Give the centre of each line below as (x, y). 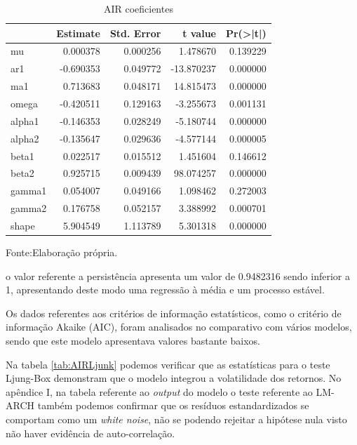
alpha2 (25, 138)
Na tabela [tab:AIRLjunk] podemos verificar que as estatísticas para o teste (168, 364)
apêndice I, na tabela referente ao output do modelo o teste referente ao (159, 391)
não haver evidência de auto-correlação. (90, 433)
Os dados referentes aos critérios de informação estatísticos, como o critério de (174, 313)
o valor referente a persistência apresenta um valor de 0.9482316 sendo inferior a (178, 275)
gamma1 (29, 191)
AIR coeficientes (138, 8)
